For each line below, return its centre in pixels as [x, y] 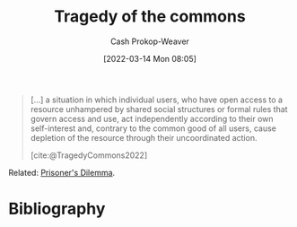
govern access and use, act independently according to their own [152, 118]
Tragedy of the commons [150, 17]
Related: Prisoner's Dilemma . [62, 172]
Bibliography [57, 209]
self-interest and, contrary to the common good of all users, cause [153, 128]
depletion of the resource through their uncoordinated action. [144, 137]
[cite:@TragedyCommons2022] [89, 155]
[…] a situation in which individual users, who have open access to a [157, 100]
